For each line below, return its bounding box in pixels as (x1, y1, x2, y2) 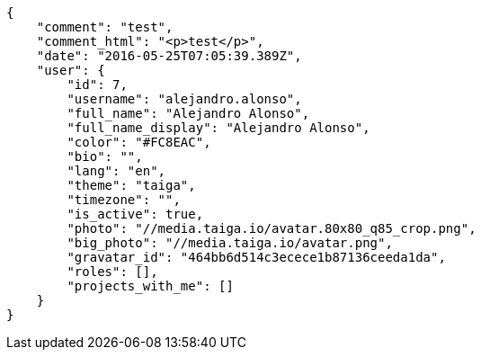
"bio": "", (67, 149, 143, 164)
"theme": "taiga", (67, 178, 196, 192)
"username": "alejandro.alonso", (67, 92, 302, 106)
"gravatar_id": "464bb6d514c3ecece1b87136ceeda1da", (67, 250, 446, 264)
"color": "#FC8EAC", (67, 135, 211, 149)
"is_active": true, (67, 207, 204, 221)
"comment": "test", (36, 20, 174, 34)
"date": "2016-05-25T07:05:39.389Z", (36, 49, 302, 63)
